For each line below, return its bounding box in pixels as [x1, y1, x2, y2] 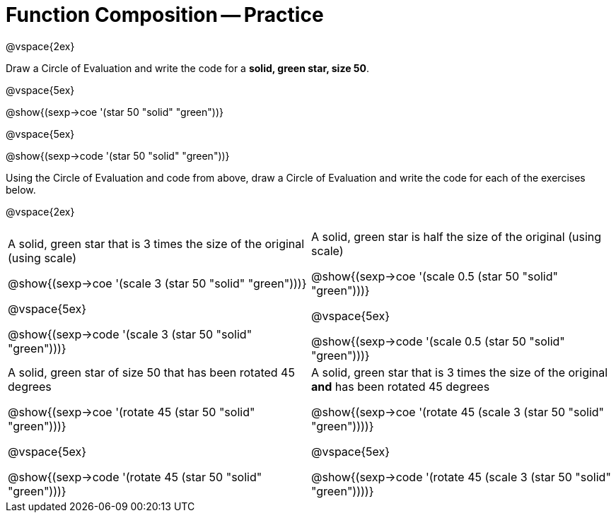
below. [6, 183, 36, 196]
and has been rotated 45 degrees [311, 379, 490, 394]
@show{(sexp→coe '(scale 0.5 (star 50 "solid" [311, 269, 558, 283]
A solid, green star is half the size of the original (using [311, 229, 602, 244]
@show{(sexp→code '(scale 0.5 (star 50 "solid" [311, 334, 565, 348]
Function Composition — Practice [6, 3, 324, 27]
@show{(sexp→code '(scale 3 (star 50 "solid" [8, 326, 252, 341]
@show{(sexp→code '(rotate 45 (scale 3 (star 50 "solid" [311, 469, 611, 484]
